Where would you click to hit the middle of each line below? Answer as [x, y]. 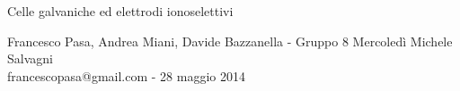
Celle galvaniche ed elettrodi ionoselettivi [120, 11]
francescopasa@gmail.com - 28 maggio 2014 [126, 75]
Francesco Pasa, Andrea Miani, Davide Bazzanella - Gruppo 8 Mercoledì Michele [230, 41]
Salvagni [30, 58]
